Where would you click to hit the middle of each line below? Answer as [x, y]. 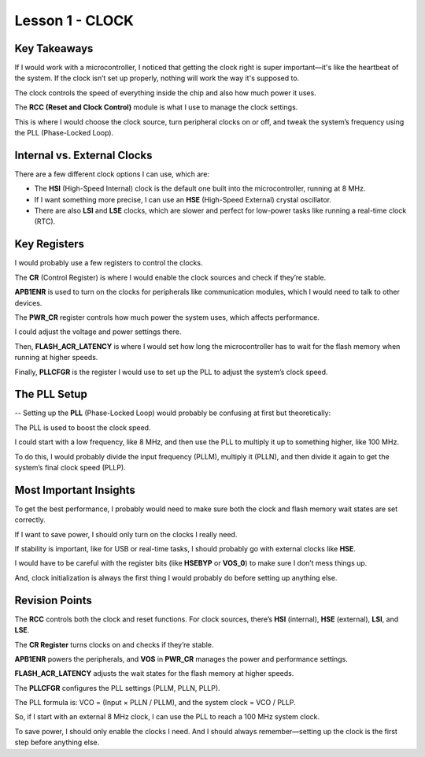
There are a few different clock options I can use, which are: [112, 174]
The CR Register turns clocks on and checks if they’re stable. [114, 644]
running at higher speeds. [56, 358]
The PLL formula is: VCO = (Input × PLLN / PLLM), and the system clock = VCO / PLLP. [155, 703]
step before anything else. [57, 742]
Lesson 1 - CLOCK [74, 20]
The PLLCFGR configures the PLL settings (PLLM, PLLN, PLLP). [117, 688]
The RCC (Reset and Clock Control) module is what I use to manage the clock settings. [156, 107]
